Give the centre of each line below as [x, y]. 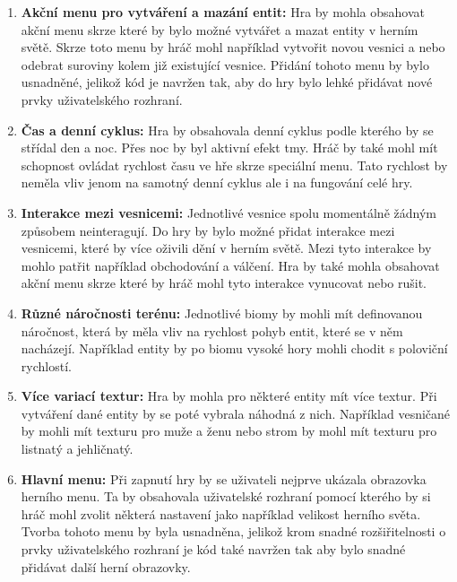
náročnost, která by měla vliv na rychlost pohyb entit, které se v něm [212, 330]
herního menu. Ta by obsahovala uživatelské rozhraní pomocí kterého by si [226, 496]
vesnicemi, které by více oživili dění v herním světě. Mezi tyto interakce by [226, 248]
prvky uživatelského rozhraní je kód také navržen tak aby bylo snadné [213, 549]
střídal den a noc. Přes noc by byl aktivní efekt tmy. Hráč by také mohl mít [229, 148]
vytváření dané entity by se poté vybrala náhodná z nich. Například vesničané [236, 413]
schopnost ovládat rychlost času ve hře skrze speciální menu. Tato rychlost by [234, 165]
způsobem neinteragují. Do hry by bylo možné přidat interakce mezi [208, 230]
